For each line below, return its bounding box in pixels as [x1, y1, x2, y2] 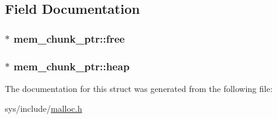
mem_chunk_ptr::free [13, 31, 125, 46]
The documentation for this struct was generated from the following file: [5, 82, 273, 94]
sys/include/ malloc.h [5, 102, 82, 115]
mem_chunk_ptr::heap [13, 58, 130, 73]
